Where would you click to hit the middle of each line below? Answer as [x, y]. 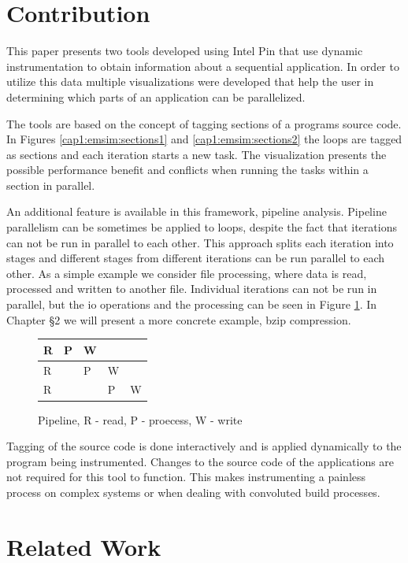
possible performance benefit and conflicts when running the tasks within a [187, 170]
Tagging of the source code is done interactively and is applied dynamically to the [204, 446]
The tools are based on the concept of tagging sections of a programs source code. [204, 123]
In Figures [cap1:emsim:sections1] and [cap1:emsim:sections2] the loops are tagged [204, 139]
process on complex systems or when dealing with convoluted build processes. [193, 492]
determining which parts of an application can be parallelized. [156, 96]
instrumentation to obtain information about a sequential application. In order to [203, 66]
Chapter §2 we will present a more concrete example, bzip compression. [179, 319]
